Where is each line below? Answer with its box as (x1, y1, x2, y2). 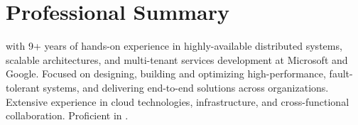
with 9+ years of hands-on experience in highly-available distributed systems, (6, 38, 342, 53)
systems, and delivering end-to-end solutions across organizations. (43, 80, 329, 94)
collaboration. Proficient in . (6, 108, 129, 123)
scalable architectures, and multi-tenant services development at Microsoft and (6, 52, 348, 67)
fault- (329, 66, 353, 81)
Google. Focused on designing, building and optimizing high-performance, (6, 66, 326, 81)
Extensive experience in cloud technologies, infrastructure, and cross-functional (6, 94, 349, 109)
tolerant (6, 80, 40, 94)
